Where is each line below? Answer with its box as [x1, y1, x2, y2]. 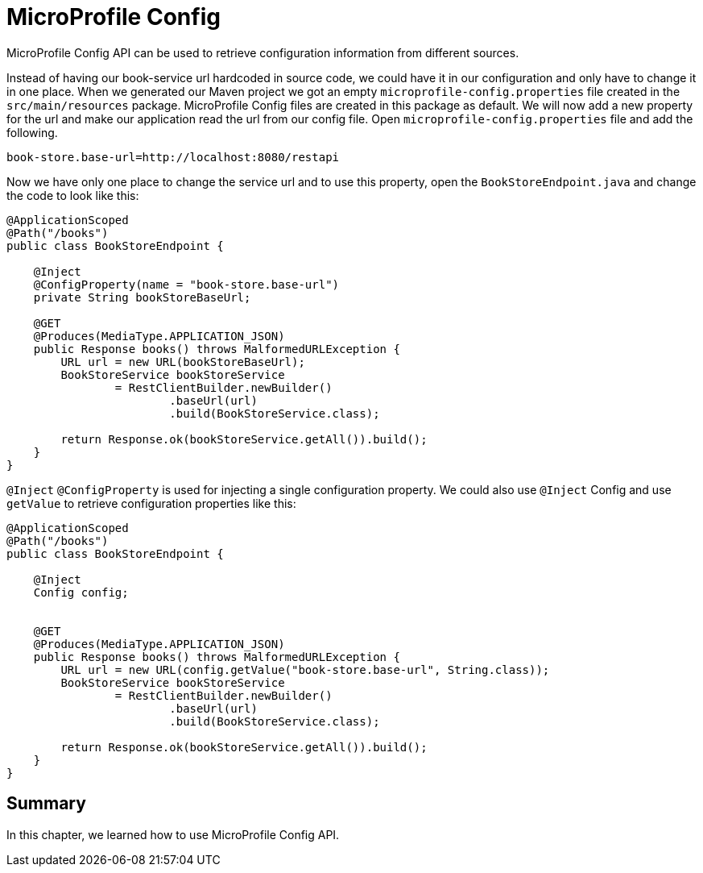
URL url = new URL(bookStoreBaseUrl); [60, 355, 305, 368]
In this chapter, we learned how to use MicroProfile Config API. [6, 827, 340, 842]
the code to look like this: [6, 188, 139, 202]
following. [6, 125, 58, 139]
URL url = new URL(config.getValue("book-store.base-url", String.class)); [60, 663, 550, 676]
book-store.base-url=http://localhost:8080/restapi [6, 150, 340, 164]
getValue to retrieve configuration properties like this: [6, 496, 296, 510]
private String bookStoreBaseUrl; [33, 290, 251, 304]
